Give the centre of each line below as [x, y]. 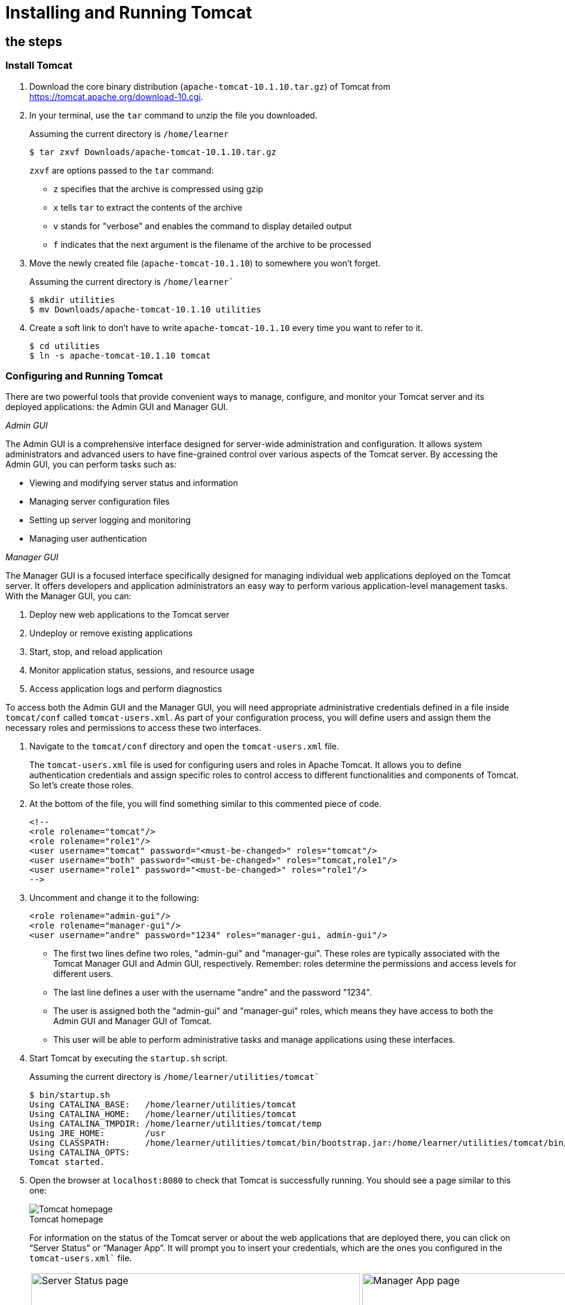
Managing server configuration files [100, 502]
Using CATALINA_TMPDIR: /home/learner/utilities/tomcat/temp [175, 1124]
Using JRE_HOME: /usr [97, 1133]
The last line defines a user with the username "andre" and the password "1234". [213, 993]
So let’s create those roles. [82, 785]
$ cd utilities [65, 346]
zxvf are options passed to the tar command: [122, 170]
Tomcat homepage [66, 1219]
